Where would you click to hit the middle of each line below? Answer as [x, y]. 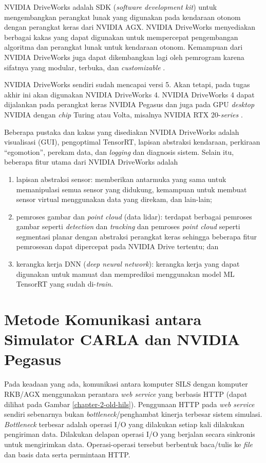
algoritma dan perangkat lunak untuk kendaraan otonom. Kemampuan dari [123, 47]
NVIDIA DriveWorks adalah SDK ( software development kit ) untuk [111, 7]
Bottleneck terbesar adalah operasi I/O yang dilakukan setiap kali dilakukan [124, 424]
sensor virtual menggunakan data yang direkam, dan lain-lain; [114, 199]
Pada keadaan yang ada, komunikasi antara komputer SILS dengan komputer [126, 384]
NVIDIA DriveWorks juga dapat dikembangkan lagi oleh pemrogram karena [124, 57]
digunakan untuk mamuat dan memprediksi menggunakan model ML [125, 274]
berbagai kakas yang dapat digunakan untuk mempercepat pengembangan [121, 37]
